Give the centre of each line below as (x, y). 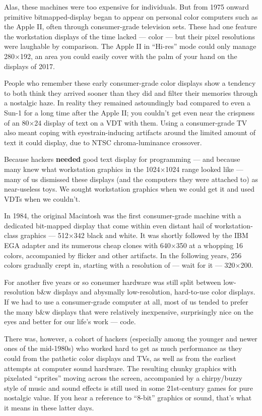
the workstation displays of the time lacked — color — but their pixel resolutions (129, 36)
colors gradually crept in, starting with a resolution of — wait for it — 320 (120, 265)
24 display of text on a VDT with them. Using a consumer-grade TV (141, 122)
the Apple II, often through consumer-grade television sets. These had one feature (130, 26)
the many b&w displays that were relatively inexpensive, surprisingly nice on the (129, 311)
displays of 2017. (29, 66)
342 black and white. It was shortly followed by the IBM (161, 235)
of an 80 (17, 122)
